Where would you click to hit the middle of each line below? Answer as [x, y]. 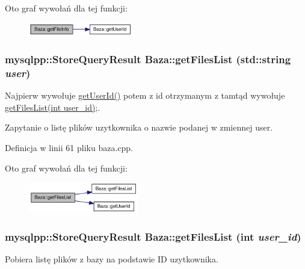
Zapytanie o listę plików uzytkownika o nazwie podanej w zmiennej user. [139, 127]
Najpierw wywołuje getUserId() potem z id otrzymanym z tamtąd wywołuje [145, 95]
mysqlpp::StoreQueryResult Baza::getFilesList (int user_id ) [153, 236]
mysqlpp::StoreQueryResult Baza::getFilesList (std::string [148, 59]
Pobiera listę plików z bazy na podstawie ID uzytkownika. [112, 258]
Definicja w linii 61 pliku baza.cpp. [69, 148]
